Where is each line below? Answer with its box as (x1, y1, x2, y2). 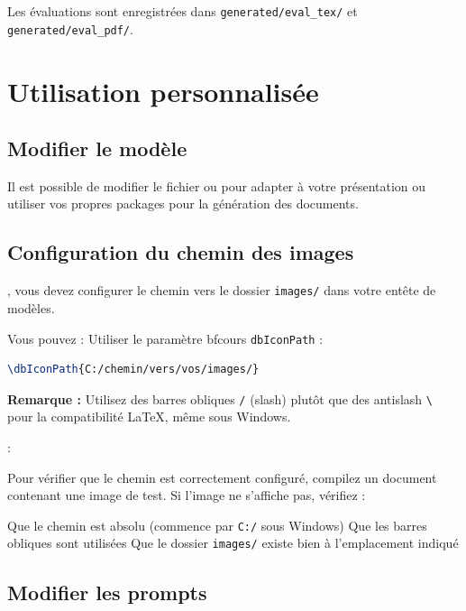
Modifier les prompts (7, 578, 207, 606)
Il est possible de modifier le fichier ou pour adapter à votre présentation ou (7, 176, 426, 195)
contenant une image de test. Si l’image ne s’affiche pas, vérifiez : (7, 486, 366, 505)
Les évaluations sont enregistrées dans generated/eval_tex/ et (7, 2, 358, 20)
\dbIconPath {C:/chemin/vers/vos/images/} (7, 363, 260, 376)
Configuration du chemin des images (7, 238, 354, 266)
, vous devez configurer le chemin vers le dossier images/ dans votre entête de (7, 281, 436, 300)
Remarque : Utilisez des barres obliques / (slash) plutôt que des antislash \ (7, 389, 433, 408)
